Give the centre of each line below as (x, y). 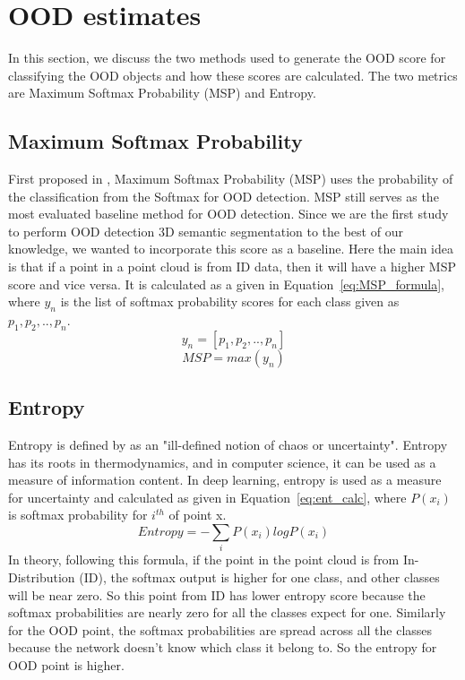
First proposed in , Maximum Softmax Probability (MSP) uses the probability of (231, 179)
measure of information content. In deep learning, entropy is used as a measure (225, 480)
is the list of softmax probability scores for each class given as (230, 301)
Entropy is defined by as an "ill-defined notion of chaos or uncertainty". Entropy (228, 445)
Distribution (42, 577)
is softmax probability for (78, 515)
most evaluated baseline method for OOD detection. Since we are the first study (228, 214)
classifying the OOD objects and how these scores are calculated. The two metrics (233, 75)
